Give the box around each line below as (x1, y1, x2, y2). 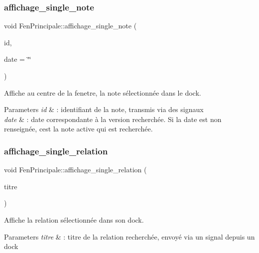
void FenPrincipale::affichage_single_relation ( (4, 164, 147, 175)
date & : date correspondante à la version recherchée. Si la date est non (4, 114, 222, 124)
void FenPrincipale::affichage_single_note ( (4, 20, 137, 31)
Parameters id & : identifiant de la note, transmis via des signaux (4, 104, 204, 115)
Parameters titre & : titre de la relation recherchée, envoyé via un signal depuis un (4, 231, 255, 242)
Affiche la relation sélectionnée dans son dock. (4, 214, 144, 225)
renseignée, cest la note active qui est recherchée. (4, 124, 153, 134)
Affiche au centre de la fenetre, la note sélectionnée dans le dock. (4, 87, 201, 98)
